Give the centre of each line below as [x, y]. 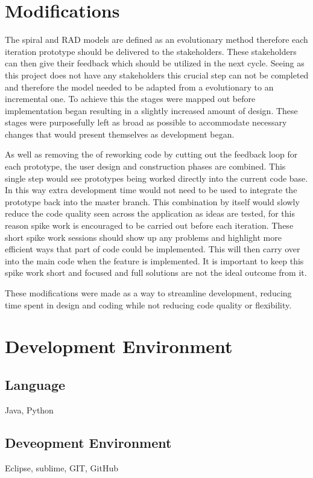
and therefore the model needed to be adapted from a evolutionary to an [139, 87]
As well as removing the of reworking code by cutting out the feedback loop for [151, 154]
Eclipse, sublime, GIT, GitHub [62, 467]
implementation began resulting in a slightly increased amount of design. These [151, 110]
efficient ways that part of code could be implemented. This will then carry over [153, 249]
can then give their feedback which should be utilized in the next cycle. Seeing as [155, 63]
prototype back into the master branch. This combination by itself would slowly [152, 201]
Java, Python [29, 409]
